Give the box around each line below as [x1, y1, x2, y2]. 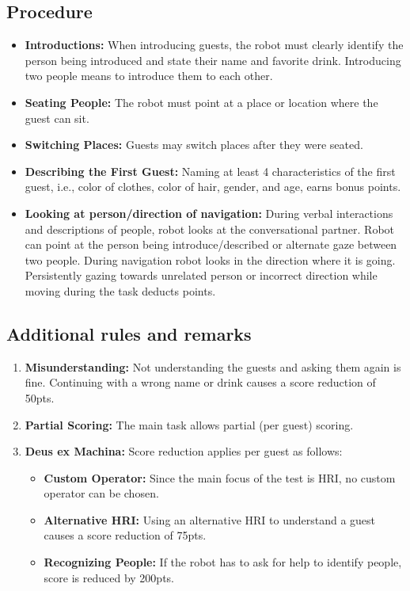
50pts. [25, 389, 55, 406]
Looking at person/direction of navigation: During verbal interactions [25, 204, 393, 221]
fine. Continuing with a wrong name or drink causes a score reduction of [25, 374, 376, 391]
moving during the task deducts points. [25, 282, 216, 299]
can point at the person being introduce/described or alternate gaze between [25, 236, 397, 253]
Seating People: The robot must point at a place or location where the [25, 93, 378, 110]
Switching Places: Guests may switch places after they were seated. [25, 136, 363, 153]
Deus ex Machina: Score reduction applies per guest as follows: [25, 443, 343, 459]
